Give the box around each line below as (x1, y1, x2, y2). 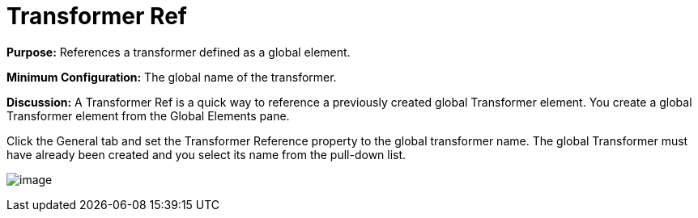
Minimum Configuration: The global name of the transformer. (6, 69, 337, 84)
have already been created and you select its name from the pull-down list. (6, 147, 406, 161)
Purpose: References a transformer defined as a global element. (6, 44, 351, 59)
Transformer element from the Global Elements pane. (6, 108, 290, 123)
